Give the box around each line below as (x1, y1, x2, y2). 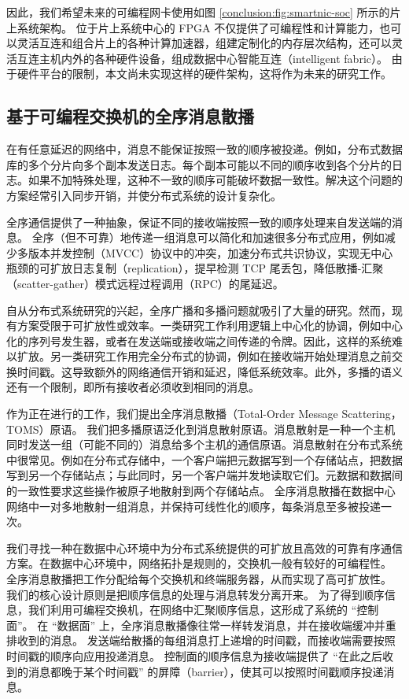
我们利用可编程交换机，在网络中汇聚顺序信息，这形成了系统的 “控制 (28, 601, 379, 618)
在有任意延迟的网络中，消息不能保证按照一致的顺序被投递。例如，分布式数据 (6, 141, 403, 157)
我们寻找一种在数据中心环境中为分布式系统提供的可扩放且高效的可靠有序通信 (6, 539, 403, 556)
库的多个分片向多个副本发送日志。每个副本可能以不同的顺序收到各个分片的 (6, 156, 392, 172)
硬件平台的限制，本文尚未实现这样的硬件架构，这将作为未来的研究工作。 (17, 65, 392, 82)
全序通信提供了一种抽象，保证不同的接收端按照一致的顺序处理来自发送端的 (6, 213, 392, 230)
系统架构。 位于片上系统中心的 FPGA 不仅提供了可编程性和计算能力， (17, 19, 380, 35)
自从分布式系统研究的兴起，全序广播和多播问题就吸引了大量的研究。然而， (6, 301, 392, 318)
